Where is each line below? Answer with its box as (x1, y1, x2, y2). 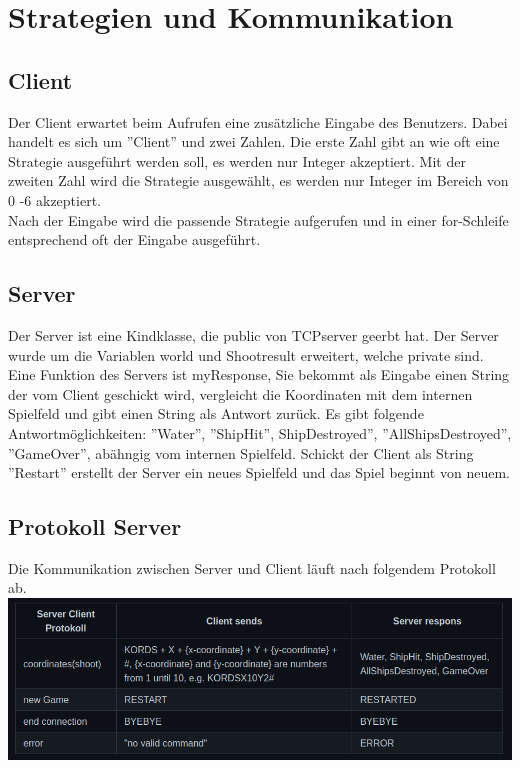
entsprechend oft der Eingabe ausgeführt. (8, 229, 261, 250)
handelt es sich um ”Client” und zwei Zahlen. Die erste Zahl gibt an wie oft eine (8, 131, 500, 152)
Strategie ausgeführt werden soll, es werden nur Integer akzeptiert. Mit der (8, 150, 466, 171)
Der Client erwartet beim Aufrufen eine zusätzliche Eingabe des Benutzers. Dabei (8, 111, 508, 132)
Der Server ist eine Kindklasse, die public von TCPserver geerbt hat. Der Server (8, 324, 499, 345)
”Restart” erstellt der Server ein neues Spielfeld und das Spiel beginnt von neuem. (8, 462, 510, 483)
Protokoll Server (8, 511, 182, 542)
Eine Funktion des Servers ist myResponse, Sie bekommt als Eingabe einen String (8, 364, 510, 385)
